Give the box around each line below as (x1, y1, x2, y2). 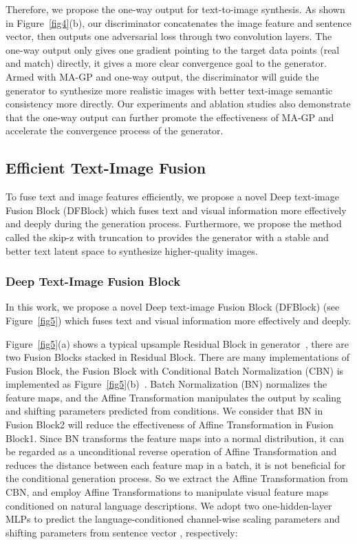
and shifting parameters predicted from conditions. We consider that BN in (6, 404, 323, 418)
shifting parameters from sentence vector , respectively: (6, 525, 238, 539)
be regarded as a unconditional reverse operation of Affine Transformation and (6, 444, 337, 459)
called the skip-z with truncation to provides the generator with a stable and (6, 229, 329, 244)
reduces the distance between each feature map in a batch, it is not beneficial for (6, 457, 346, 472)
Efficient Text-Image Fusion (6, 157, 206, 178)
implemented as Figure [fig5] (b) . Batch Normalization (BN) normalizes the (6, 377, 327, 391)
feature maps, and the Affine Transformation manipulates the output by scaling (6, 390, 342, 404)
